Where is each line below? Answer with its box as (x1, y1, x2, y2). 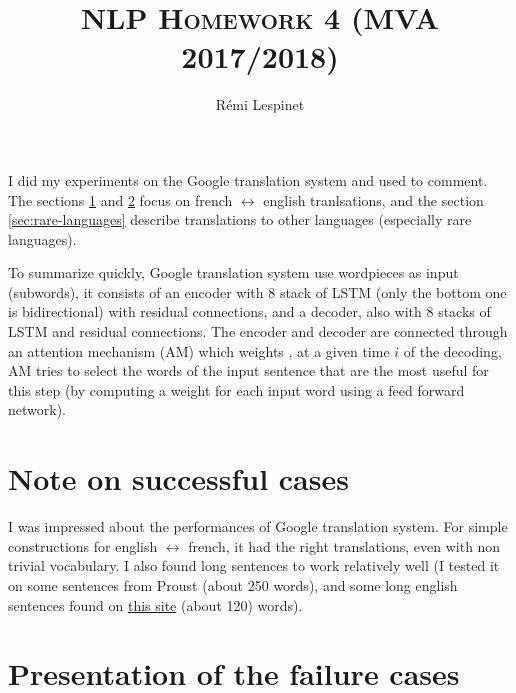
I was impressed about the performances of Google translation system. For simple (8, 516, 508, 537)
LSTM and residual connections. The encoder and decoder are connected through (8, 321, 508, 342)
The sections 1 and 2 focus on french (8, 189, 233, 210)
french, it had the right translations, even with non (188, 535, 501, 556)
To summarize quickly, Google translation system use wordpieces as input (8, 262, 459, 283)
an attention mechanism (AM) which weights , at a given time (8, 340, 390, 361)
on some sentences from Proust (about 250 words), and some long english (8, 574, 458, 595)
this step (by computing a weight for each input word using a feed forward (8, 379, 465, 400)
